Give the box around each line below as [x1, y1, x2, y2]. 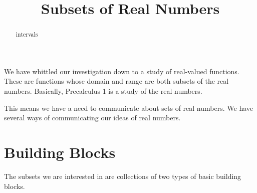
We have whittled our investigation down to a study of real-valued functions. [4, 66, 239, 76]
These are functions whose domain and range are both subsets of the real [4, 76, 229, 86]
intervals [16, 30, 38, 39]
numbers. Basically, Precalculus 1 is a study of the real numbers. [4, 86, 202, 96]
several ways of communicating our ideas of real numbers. [4, 112, 181, 123]
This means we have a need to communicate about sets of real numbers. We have [4, 102, 253, 113]
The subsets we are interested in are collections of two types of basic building [4, 170, 241, 181]
